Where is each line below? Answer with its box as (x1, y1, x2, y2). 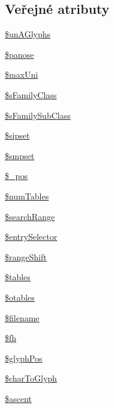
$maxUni (5, 68, 38, 81)
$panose (5, 48, 34, 60)
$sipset (5, 129, 30, 142)
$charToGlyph (5, 372, 57, 384)
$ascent (5, 392, 32, 404)
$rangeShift (5, 250, 47, 263)
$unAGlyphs (5, 28, 51, 40)
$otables (5, 290, 35, 303)
